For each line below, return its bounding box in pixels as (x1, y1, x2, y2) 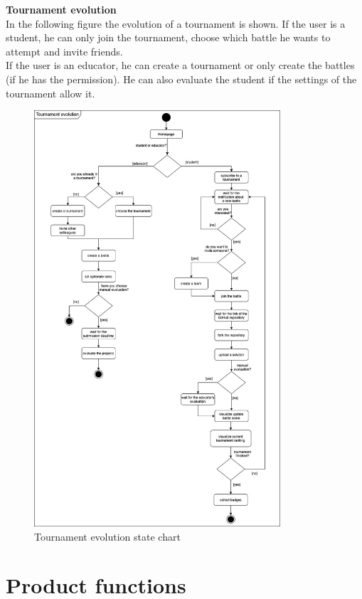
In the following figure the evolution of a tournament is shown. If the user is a (6, 16, 346, 31)
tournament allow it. (6, 85, 95, 100)
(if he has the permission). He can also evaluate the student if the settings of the (6, 71, 357, 86)
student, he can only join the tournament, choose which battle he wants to (6, 30, 331, 45)
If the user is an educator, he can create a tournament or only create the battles (6, 58, 355, 73)
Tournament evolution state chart (34, 529, 181, 544)
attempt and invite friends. (6, 43, 123, 58)
